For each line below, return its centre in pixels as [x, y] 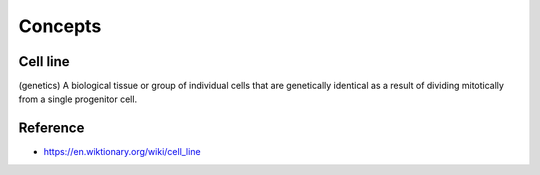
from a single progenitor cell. [78, 99]
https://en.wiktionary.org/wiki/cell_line [122, 152]
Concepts [60, 26]
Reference [51, 128]
